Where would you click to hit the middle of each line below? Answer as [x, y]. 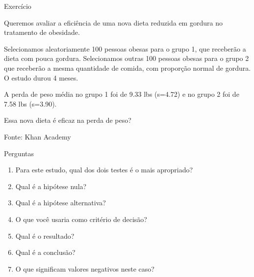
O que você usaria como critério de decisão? [81, 219]
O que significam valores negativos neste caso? [85, 268]
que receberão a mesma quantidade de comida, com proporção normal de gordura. [127, 68]
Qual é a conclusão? [45, 252]
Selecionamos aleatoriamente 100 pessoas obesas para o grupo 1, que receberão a [125, 48]
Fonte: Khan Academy [38, 136]
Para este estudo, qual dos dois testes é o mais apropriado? [104, 170]
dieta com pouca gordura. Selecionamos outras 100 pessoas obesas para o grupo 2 [127, 58]
